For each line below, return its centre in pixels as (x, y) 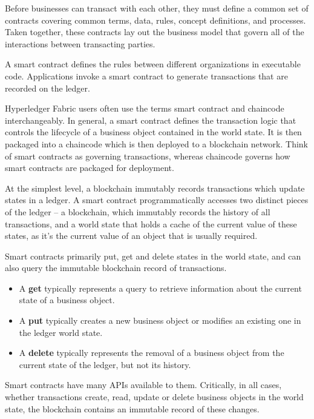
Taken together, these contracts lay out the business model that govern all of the (155, 32)
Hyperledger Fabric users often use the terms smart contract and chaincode (145, 108)
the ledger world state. (61, 332)
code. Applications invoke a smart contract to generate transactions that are (146, 75)
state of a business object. (67, 300)
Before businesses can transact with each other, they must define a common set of (157, 8)
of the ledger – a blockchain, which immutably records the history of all (138, 211)
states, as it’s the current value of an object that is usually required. (131, 236)
